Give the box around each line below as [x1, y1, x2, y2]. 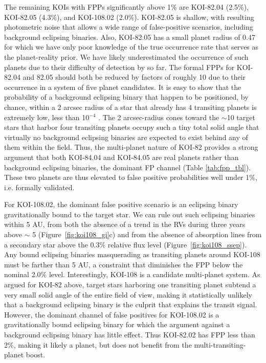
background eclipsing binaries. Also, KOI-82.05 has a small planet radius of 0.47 [4, 31, 255, 42]
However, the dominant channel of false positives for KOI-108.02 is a [4, 309, 219, 320]
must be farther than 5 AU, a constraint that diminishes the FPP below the [4, 259, 243, 269]
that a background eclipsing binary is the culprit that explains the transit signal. [4, 299, 257, 310]
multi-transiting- [194, 339, 246, 350]
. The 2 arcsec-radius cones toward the [98, 111, 219, 122]
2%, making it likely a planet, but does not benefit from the [4, 339, 192, 350]
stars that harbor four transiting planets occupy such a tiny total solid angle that [4, 122, 259, 132]
